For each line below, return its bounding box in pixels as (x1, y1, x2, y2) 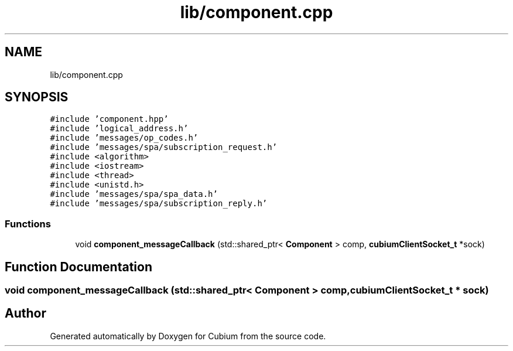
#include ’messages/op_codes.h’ (50, 133, 199, 143)
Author (5, 306, 46, 321)
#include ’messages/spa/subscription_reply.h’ (50, 199, 268, 209)
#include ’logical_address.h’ (50, 124, 189, 134)
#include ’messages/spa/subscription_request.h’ (50, 142, 278, 152)
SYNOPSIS (5, 90, 69, 105)
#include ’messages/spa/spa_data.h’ (50, 189, 218, 199)
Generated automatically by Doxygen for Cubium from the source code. (50, 330, 326, 341)
